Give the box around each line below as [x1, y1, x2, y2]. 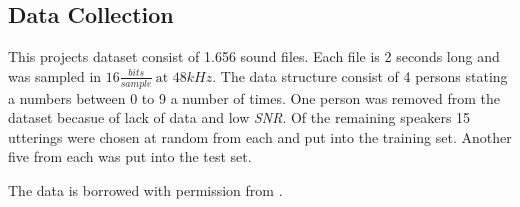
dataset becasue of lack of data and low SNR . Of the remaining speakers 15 [8, 107, 471, 128]
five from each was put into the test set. [8, 146, 252, 167]
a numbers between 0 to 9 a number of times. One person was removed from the [8, 87, 500, 108]
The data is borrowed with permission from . [8, 180, 283, 200]
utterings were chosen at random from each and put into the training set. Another [8, 126, 512, 147]
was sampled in [8, 65, 102, 86]
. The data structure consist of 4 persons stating [212, 65, 508, 86]
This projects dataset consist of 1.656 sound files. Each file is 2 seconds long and [8, 46, 500, 67]
